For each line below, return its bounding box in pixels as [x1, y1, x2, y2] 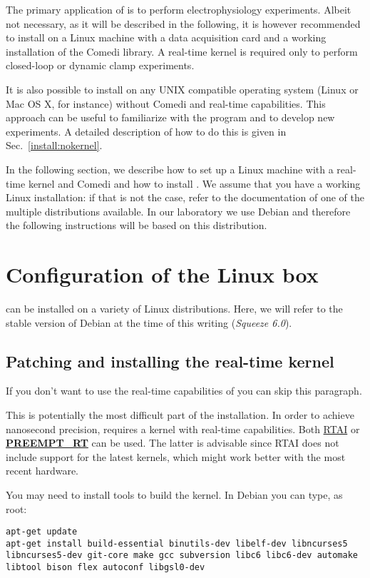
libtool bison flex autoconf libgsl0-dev [6, 562, 205, 573]
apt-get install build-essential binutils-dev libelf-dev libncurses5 [6, 538, 348, 549]
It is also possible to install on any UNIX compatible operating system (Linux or [6, 81, 359, 96]
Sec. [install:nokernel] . [6, 138, 103, 153]
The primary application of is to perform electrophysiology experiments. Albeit [6, 2, 351, 16]
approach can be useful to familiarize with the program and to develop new [6, 110, 335, 125]
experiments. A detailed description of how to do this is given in [6, 123, 287, 138]
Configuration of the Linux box [6, 260, 319, 289]
